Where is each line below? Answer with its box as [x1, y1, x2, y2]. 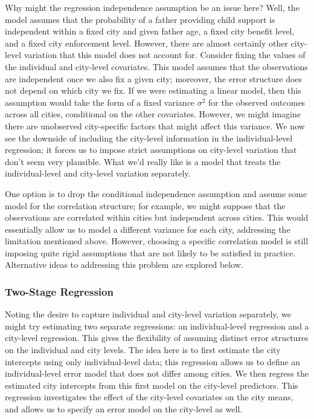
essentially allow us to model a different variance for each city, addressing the [5, 222, 290, 235]
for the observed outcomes [208, 96, 306, 108]
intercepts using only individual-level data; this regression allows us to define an [5, 355, 301, 368]
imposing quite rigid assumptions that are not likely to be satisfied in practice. [5, 246, 296, 259]
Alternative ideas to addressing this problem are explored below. [5, 258, 243, 271]
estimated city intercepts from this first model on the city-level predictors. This [5, 378, 298, 391]
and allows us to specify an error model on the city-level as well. [5, 403, 243, 415]
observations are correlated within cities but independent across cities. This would [5, 211, 309, 224]
